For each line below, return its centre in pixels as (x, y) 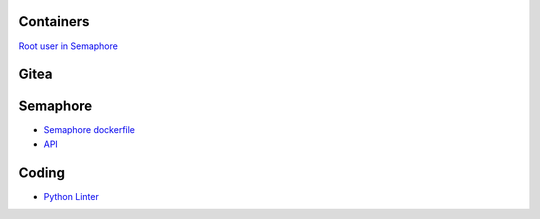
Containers (54, 21)
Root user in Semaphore (68, 46)
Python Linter (71, 196)
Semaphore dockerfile (89, 130)
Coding (41, 172)
